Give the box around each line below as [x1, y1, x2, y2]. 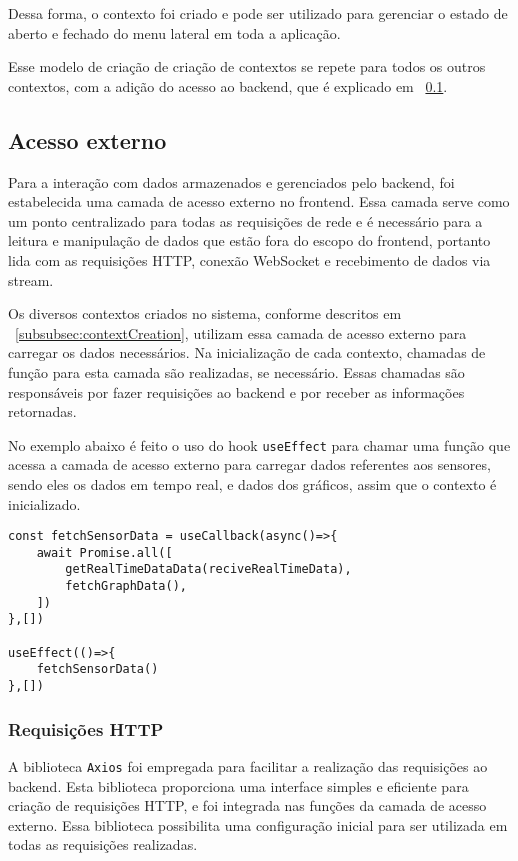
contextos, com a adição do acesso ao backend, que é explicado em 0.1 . [8, 75, 448, 96]
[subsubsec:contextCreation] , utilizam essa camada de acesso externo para [15, 322, 467, 343]
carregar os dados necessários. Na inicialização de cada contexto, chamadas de [8, 342, 486, 363]
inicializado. [8, 493, 81, 514]
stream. [8, 269, 54, 290]
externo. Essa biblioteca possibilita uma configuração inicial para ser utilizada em [8, 814, 508, 835]
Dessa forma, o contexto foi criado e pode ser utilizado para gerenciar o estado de [8, 3, 508, 23]
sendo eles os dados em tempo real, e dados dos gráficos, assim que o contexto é [8, 473, 497, 494]
